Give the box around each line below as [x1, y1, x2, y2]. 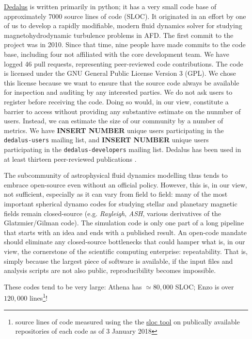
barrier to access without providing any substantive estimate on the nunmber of [4, 106, 241, 116]
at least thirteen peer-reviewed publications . [4, 153, 137, 164]
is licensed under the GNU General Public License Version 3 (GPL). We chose [4, 68, 236, 78]
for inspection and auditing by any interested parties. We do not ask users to [4, 87, 233, 97]
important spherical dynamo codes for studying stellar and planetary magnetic [4, 199, 237, 208]
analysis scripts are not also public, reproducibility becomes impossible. [4, 265, 216, 275]
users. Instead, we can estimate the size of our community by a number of [4, 116, 223, 126]
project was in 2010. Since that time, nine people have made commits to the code [4, 39, 246, 50]
